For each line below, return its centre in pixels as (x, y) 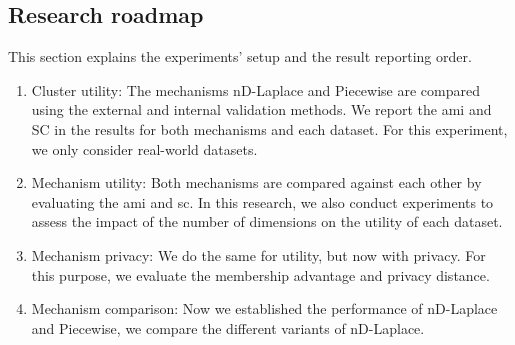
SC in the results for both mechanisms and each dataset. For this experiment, (269, 128)
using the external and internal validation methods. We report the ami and (261, 109)
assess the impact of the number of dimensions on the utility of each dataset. (267, 221)
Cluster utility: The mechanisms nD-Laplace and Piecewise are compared (255, 89)
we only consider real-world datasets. (144, 148)
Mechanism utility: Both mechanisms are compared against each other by (256, 182)
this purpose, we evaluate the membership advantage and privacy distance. (260, 274)
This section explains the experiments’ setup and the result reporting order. (240, 56)
